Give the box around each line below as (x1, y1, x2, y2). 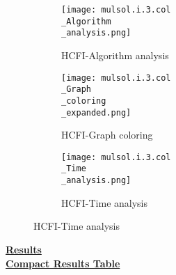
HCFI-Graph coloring (61, 127, 153, 142)
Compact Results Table (6, 256, 120, 270)
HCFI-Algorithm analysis (61, 47, 169, 62)
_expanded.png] (61, 107, 131, 118)
